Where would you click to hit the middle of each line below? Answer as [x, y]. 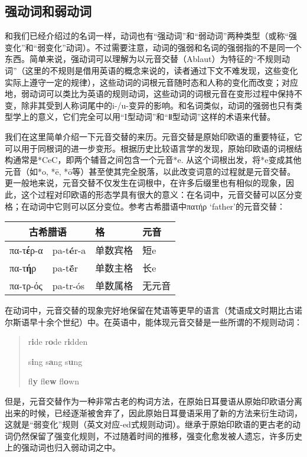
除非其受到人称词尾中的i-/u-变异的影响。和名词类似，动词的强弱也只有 [157, 105]
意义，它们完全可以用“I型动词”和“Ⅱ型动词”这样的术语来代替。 [156, 117]
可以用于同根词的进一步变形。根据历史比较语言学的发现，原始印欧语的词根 [149, 148]
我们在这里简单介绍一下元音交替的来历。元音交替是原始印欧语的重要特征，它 [153, 136]
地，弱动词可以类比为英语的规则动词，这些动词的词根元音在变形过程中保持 [149, 94]
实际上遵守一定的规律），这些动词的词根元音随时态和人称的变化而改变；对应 [151, 82]
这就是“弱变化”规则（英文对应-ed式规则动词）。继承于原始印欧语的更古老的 [148, 424]
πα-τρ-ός [26, 285]
